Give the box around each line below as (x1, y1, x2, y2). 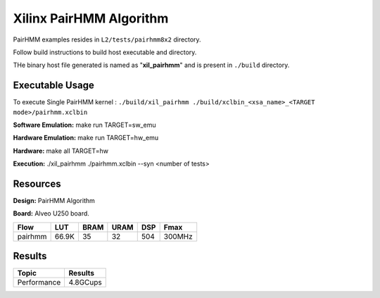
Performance (17, 278, 61, 287)
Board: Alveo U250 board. (13, 209, 89, 218)
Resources (13, 178, 61, 190)
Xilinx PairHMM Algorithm (13, 11, 169, 26)
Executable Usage (13, 80, 94, 92)
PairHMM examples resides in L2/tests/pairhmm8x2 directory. (13, 35, 201, 44)
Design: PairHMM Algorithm (13, 197, 95, 205)
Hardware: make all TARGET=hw (13, 147, 109, 155)
